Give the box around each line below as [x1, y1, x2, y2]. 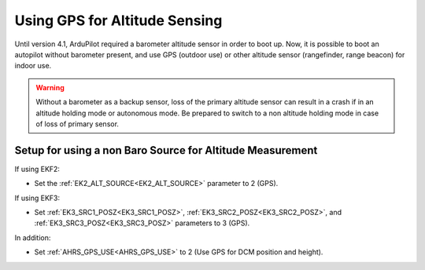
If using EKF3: [14, 193, 61, 202]
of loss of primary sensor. [35, 119, 120, 129]
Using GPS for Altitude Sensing [14, 12, 223, 29]
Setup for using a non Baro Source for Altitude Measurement [14, 144, 318, 157]
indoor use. [14, 61, 52, 71]
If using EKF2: [14, 164, 61, 173]
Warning [35, 82, 65, 92]
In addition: [14, 232, 51, 243]
